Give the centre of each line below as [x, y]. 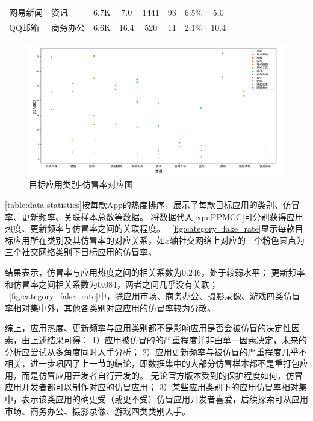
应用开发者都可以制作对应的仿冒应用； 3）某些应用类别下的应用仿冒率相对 [152, 387]
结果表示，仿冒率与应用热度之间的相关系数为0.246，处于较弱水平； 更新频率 [155, 272]
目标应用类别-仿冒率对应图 [81, 184]
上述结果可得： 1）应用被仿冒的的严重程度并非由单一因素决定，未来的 [168, 340]
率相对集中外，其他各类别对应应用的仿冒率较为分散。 [110, 307]
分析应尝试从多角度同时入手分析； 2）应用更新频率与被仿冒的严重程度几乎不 [156, 351]
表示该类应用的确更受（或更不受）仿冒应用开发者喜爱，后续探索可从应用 [165, 398]
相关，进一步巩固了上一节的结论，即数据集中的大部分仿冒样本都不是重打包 [152, 363]
